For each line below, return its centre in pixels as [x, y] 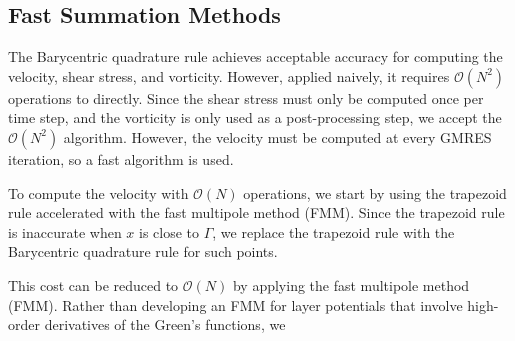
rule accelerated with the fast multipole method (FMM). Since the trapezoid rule [256, 212]
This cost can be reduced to [93, 284]
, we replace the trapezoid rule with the [333, 231]
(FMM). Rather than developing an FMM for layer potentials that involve [235, 304]
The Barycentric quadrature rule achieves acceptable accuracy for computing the [255, 56]
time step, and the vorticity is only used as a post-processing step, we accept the [255, 117]
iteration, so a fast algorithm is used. [121, 158]
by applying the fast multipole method [351, 284]
